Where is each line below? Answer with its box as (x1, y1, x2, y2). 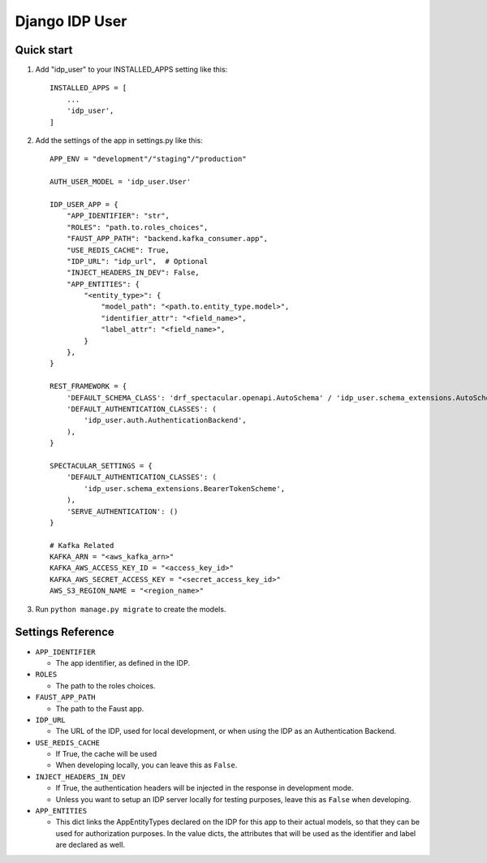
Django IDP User (15, 12, 127, 30)
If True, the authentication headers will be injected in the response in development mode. (55, 783, 354, 793)
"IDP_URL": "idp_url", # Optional (66, 257, 209, 265)
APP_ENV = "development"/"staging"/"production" (50, 154, 247, 164)
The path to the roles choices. (55, 680, 156, 690)
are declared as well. (55, 840, 126, 850)
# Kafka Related (50, 541, 114, 550)
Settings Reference (15, 625, 115, 639)
